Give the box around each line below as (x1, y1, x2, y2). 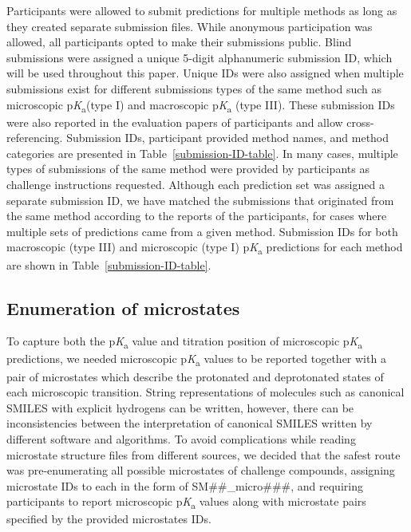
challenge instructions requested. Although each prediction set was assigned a (6, 176, 385, 193)
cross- (346, 113, 374, 130)
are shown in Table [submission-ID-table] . (6, 256, 211, 273)
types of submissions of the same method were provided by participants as (6, 160, 370, 177)
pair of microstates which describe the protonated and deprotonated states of (6, 368, 384, 384)
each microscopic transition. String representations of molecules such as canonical (6, 384, 405, 400)
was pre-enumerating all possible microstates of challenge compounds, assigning (6, 462, 395, 479)
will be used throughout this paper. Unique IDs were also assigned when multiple (6, 65, 404, 81)
